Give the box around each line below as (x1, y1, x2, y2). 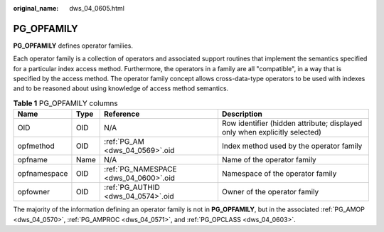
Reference (104, 109, 140, 119)
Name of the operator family (221, 155, 316, 165)
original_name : (13, 4, 59, 12)
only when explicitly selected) (221, 127, 321, 137)
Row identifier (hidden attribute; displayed (221, 118, 363, 128)
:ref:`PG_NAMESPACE (104, 164, 177, 174)
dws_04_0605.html (69, 4, 124, 12)
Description (221, 109, 262, 119)
